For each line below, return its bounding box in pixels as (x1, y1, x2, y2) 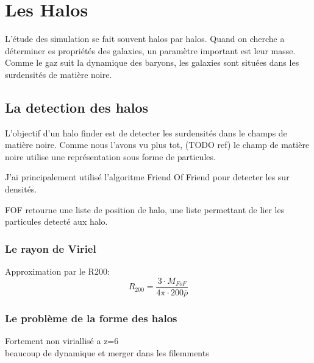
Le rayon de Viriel (5, 241, 96, 256)
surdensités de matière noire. (5, 68, 112, 80)
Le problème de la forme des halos (5, 310, 177, 325)
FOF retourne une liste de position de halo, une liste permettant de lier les (5, 203, 285, 216)
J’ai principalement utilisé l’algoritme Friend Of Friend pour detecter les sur (5, 171, 290, 183)
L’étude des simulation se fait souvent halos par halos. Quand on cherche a (5, 32, 285, 45)
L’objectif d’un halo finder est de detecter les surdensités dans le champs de (5, 126, 287, 139)
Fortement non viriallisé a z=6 (5, 334, 119, 347)
